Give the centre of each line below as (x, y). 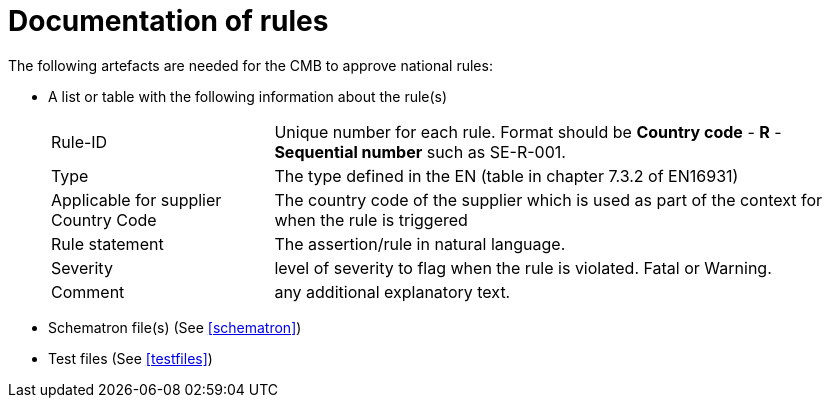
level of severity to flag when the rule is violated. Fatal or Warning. (523, 267)
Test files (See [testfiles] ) (130, 358)
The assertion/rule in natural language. (420, 243)
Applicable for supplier (136, 199)
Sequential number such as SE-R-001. (420, 151)
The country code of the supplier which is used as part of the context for (548, 199)
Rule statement (107, 243)
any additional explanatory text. (392, 291)
